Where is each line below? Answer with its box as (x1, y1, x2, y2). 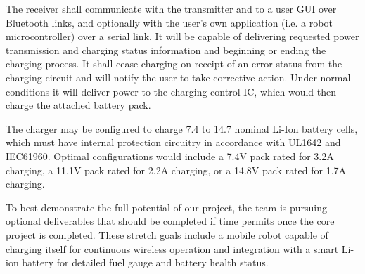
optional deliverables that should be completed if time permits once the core (6, 214, 335, 228)
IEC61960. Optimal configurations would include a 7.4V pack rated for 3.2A (6, 148, 334, 163)
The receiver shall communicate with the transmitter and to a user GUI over (6, 1, 337, 15)
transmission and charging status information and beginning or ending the (6, 42, 326, 57)
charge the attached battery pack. (6, 98, 151, 112)
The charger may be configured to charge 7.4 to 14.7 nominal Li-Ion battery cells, (6, 121, 358, 136)
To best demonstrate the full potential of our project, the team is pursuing (6, 200, 328, 214)
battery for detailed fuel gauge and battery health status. (22, 255, 269, 270)
